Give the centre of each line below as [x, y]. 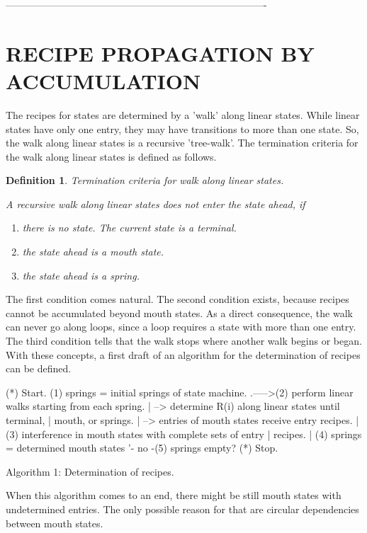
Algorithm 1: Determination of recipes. [90, 471]
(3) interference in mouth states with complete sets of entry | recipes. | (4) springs [184, 434]
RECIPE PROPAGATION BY [160, 53]
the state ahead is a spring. [81, 275]
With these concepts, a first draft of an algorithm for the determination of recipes [183, 354]
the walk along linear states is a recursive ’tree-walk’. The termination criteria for [182, 143]
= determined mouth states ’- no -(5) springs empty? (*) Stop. [142, 448]
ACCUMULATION [103, 80]
